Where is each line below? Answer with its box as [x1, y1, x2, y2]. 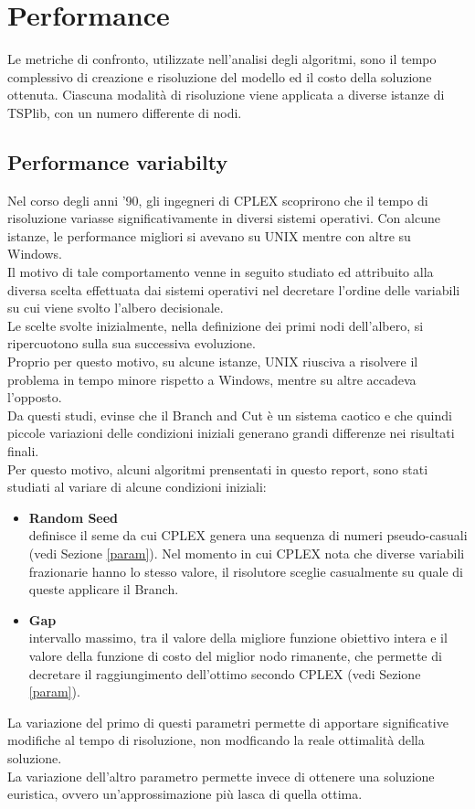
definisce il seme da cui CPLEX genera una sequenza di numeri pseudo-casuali [28, 526, 468, 545]
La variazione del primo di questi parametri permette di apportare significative [7, 712, 449, 731]
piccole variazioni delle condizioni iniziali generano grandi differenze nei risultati [7, 423, 455, 442]
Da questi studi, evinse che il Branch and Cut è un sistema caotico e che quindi [7, 405, 452, 424]
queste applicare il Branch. [28, 580, 179, 599]
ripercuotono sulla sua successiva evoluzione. [7, 334, 256, 353]
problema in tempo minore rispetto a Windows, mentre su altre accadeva [7, 369, 417, 389]
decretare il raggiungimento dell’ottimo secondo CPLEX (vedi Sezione [28, 664, 421, 683]
